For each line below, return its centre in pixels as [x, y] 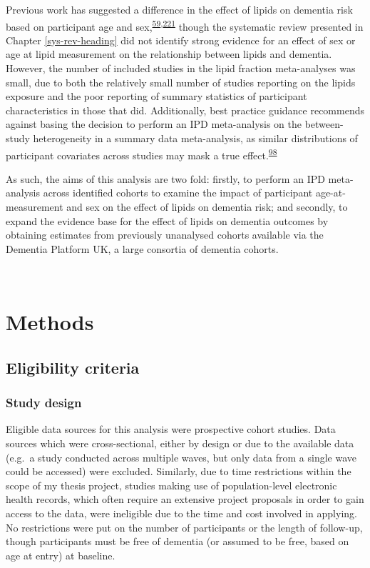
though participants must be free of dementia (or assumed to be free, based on [178, 541]
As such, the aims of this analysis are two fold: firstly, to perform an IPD [165, 178]
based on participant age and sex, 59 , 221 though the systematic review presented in [185, 25]
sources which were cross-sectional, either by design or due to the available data [180, 443]
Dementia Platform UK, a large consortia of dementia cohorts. [142, 248]
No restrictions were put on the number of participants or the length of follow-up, [184, 527]
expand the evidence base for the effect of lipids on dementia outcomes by [167, 220]
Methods [50, 322]
